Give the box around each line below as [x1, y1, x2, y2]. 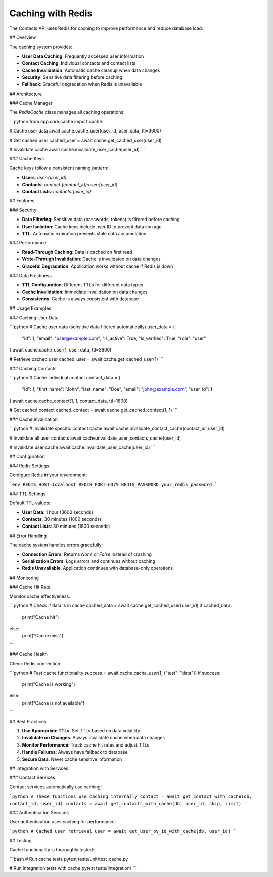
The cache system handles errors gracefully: [9, 542, 103, 548]
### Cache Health [9, 651, 48, 657]
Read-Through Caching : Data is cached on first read [22, 249, 132, 255]
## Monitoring [9, 575, 39, 581]
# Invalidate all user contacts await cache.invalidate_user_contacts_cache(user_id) [9, 435, 181, 441]
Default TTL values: [9, 500, 51, 506]
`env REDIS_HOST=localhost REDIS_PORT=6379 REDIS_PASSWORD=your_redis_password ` [9, 481, 217, 488]
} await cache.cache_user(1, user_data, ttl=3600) [9, 347, 112, 353]
